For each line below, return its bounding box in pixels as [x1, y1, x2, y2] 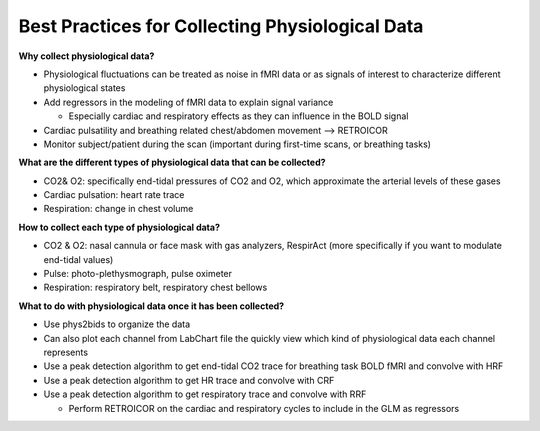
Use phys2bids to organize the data [43, 318, 191, 330]
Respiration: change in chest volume [43, 203, 194, 215]
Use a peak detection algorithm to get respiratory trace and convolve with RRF [43, 388, 367, 400]
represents [43, 346, 89, 358]
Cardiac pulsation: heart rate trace [43, 189, 185, 201]
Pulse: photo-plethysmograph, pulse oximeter [43, 268, 233, 280]
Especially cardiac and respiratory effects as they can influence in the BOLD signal [68, 110, 409, 122]
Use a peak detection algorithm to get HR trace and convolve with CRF [43, 374, 335, 386]
